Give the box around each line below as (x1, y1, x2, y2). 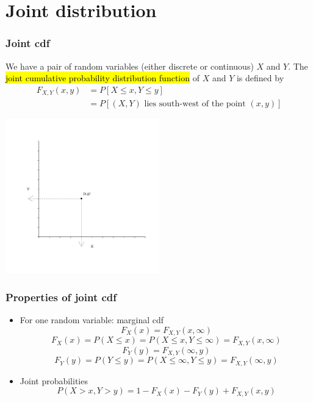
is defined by (236, 71, 284, 84)
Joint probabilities (20, 374, 88, 387)
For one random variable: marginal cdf (20, 313, 164, 326)
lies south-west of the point (144, 100, 246, 109)
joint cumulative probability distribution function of (5, 71, 200, 84)
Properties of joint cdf (5, 289, 117, 304)
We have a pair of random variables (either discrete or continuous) (5, 59, 254, 72)
